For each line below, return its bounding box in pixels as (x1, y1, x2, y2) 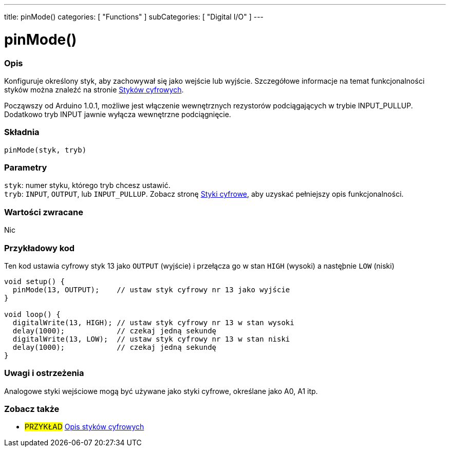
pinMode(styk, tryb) (4, 145, 87, 154)
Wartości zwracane (4, 206, 83, 217)
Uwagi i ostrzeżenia (4, 368, 84, 379)
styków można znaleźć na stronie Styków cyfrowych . (4, 85, 184, 94)
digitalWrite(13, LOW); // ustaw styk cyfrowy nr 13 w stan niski (12, 334, 290, 343)
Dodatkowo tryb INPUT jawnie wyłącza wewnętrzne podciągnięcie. (4, 109, 231, 119)
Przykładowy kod (4, 242, 75, 253)
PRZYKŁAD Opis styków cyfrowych (25, 422, 144, 431)
